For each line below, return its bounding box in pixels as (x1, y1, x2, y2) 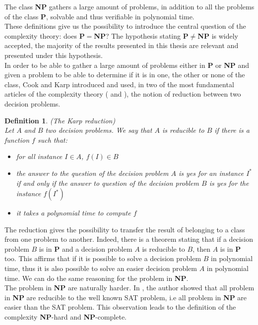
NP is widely (197, 30, 238, 41)
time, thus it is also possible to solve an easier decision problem (4, 263, 197, 273)
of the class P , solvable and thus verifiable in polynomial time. (4, 11, 194, 21)
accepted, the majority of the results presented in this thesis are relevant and (4, 40, 239, 51)
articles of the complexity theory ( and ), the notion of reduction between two (4, 89, 241, 99)
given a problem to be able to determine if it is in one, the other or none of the (4, 69, 245, 80)
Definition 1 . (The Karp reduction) (4, 115, 116, 125)
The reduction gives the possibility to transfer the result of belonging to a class (4, 224, 245, 234)
